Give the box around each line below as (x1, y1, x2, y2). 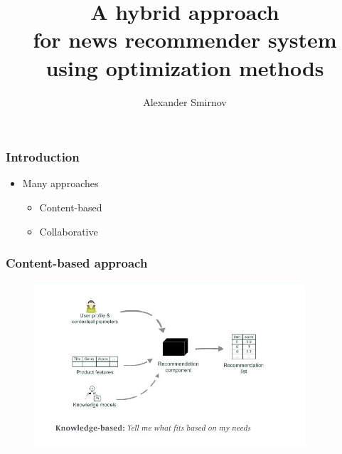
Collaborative (39, 223, 98, 238)
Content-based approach (6, 254, 148, 272)
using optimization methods (46, 53, 324, 82)
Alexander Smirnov (143, 94, 227, 109)
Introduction (6, 148, 80, 166)
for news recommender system (33, 25, 337, 54)
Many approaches (22, 176, 99, 191)
